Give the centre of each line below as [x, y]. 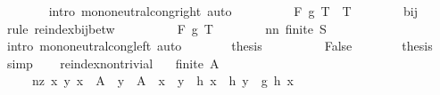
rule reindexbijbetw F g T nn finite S [166, 28]
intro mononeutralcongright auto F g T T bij [233, 11]
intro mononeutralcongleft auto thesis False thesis [220, 46]
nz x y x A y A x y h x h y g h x [162, 80]
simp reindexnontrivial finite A [113, 63]
